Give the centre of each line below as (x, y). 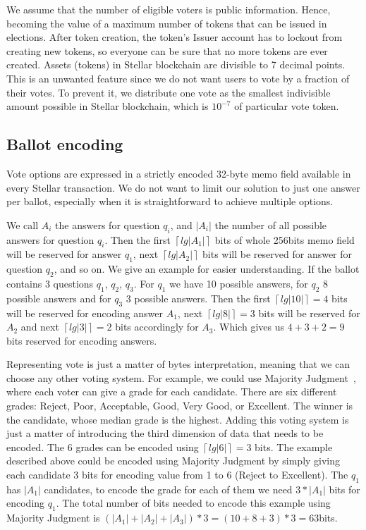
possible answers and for (59, 298)
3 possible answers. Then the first (198, 298)
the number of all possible (271, 224)
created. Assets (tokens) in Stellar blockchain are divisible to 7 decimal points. (176, 64)
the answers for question (108, 224)
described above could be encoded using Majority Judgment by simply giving (173, 461)
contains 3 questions (50, 283)
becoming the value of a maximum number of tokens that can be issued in (167, 23)
